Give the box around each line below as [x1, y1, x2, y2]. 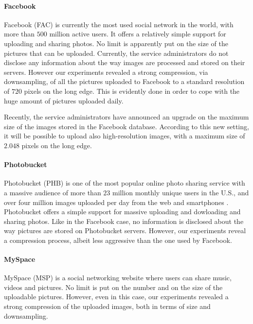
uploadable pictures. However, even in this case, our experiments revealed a [4, 291, 229, 302]
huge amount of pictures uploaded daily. [4, 95, 124, 105]
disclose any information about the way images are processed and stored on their [4, 57, 245, 68]
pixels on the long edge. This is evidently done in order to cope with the [24, 85, 240, 96]
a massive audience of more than [4, 187, 101, 197]
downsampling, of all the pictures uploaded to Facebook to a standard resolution [4, 76, 245, 86]
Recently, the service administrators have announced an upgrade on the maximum [4, 112, 249, 122]
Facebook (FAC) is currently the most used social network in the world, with [4, 19, 234, 29]
